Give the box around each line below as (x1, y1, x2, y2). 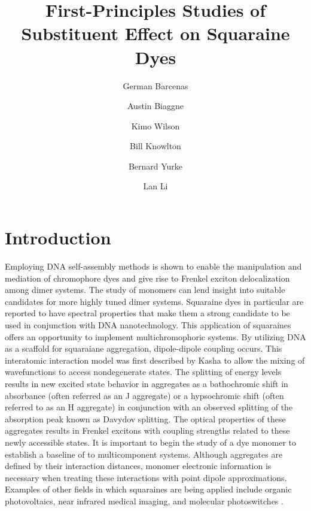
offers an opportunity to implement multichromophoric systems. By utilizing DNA (5, 330, 306, 343)
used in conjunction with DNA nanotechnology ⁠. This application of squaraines (5, 318, 291, 331)
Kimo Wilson (131, 119, 180, 132)
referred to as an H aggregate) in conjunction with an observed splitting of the (5, 401, 293, 413)
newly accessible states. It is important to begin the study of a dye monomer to (5, 436, 296, 448)
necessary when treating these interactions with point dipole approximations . (5, 471, 287, 483)
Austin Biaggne (127, 99, 184, 112)
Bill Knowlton (130, 140, 181, 152)
